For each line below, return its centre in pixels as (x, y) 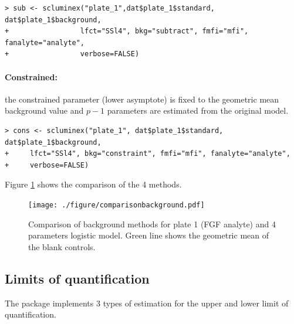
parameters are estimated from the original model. (198, 110)
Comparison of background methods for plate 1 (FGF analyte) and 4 (152, 224)
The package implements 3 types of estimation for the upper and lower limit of (147, 303)
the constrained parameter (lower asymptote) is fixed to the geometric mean (142, 99)
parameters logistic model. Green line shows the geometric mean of (149, 235)
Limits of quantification (77, 278)
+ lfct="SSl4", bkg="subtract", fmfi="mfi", (127, 31)
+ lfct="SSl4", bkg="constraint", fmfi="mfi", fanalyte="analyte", (148, 154)
